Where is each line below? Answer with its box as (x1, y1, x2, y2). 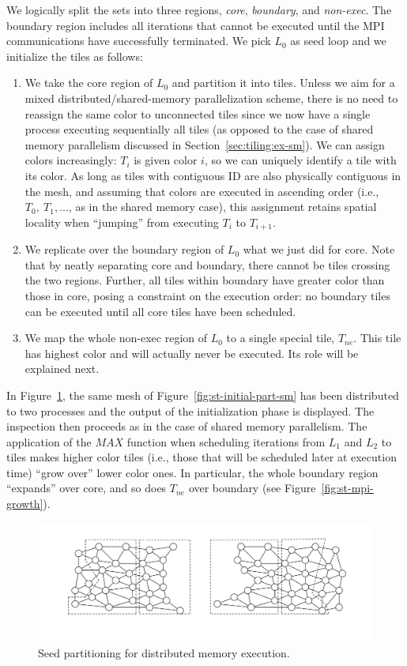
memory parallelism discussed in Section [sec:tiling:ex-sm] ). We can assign (24, 136, 385, 152)
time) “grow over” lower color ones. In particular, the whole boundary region (6, 464, 379, 480)
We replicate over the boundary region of (24, 241, 224, 258)
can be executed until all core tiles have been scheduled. (24, 303, 296, 319)
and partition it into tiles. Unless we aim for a (171, 74, 395, 91)
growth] (6, 495, 43, 512)
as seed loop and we (290, 32, 386, 49)
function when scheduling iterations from (126, 433, 326, 450)
